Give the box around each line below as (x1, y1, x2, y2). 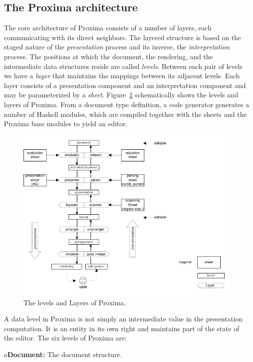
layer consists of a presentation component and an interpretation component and (4, 80, 246, 90)
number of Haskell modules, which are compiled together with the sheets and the (4, 109, 247, 119)
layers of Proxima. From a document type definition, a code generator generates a (4, 99, 249, 109)
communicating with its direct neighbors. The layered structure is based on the (4, 32, 241, 42)
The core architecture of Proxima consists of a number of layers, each (4, 23, 212, 33)
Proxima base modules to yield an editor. (4, 118, 128, 129)
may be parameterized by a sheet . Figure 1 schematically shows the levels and (4, 90, 238, 100)
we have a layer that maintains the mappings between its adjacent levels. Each (4, 70, 240, 81)
